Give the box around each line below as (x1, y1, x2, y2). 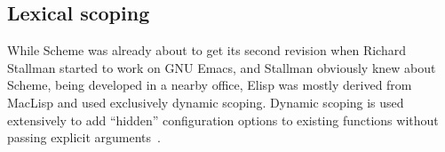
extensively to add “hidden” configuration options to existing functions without (7, 110, 439, 129)
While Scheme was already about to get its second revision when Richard (7, 41, 406, 60)
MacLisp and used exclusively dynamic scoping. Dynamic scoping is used (7, 92, 404, 111)
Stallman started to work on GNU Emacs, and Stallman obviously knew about (7, 58, 436, 76)
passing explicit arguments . (7, 128, 161, 147)
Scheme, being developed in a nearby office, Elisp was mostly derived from (7, 76, 412, 94)
